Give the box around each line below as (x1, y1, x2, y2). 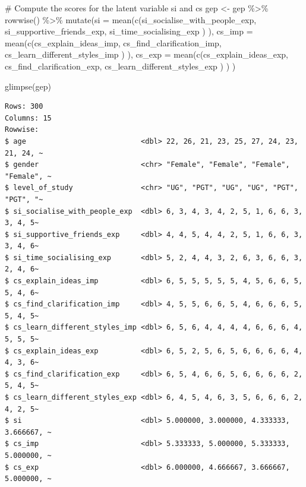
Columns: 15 (5, 113, 52, 122)
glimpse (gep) (5, 80, 51, 92)
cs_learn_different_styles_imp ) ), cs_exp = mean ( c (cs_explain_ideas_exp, (5, 48, 288, 61)
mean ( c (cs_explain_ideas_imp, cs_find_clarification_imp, (5, 36, 222, 49)
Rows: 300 (5, 102, 43, 111)
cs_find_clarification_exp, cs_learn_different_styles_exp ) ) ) (5, 59, 236, 72)
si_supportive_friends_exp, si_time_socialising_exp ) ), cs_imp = (5, 25, 253, 37)
